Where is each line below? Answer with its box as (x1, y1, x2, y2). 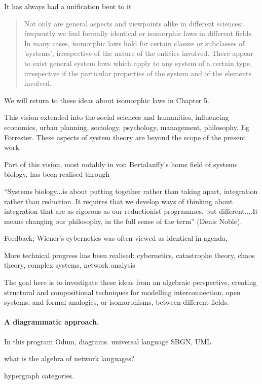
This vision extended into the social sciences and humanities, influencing (4, 112, 229, 122)
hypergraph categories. (4, 370, 74, 380)
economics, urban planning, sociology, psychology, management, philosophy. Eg (4, 121, 249, 132)
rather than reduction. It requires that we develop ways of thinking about (4, 196, 233, 206)
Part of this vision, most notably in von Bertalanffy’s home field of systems (4, 158, 238, 169)
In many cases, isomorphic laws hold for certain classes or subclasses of (24, 38, 245, 48)
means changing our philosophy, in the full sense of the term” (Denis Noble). (4, 215, 242, 226)
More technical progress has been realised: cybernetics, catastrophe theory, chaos (4, 249, 255, 260)
